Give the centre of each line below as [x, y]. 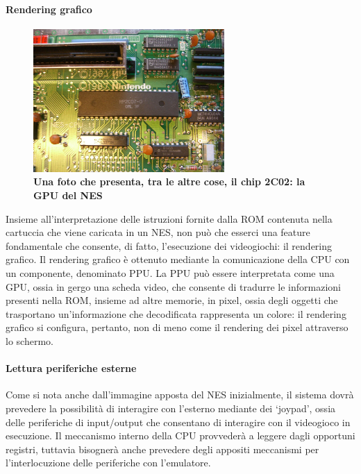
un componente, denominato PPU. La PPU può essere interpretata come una [170, 272]
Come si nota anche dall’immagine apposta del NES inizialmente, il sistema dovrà [180, 395]
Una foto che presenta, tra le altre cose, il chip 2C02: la [169, 181]
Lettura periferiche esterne [71, 368]
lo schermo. [30, 340]
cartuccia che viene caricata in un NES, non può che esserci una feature [158, 232]
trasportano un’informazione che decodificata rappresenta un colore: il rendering [176, 313]
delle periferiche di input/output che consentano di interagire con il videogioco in [178, 422]
